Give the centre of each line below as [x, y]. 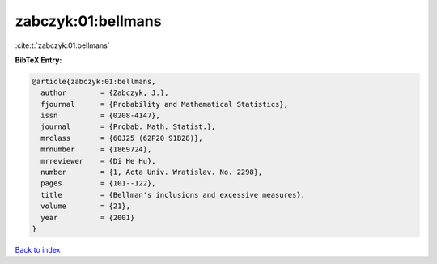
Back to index [38, 249]
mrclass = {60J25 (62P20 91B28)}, [122, 138]
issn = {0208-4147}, [101, 116]
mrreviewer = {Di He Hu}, [99, 161]
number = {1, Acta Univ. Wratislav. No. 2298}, [152, 172]
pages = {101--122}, [99, 183]
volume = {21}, [86, 206]
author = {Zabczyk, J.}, [105, 93]
